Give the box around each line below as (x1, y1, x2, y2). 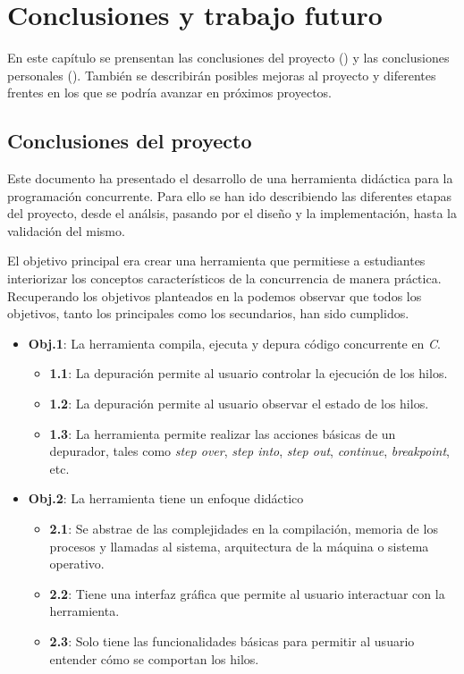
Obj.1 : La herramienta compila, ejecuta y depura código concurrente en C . (28, 333, 441, 352)
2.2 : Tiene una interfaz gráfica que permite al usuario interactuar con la (49, 584, 445, 602)
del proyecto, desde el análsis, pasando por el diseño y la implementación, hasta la (7, 204, 457, 223)
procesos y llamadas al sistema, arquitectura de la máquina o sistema (49, 536, 429, 555)
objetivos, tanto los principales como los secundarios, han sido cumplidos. (7, 304, 409, 323)
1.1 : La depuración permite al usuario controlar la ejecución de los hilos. (49, 364, 448, 383)
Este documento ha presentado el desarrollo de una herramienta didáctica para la (7, 169, 453, 188)
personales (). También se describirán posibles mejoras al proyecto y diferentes (7, 65, 436, 84)
